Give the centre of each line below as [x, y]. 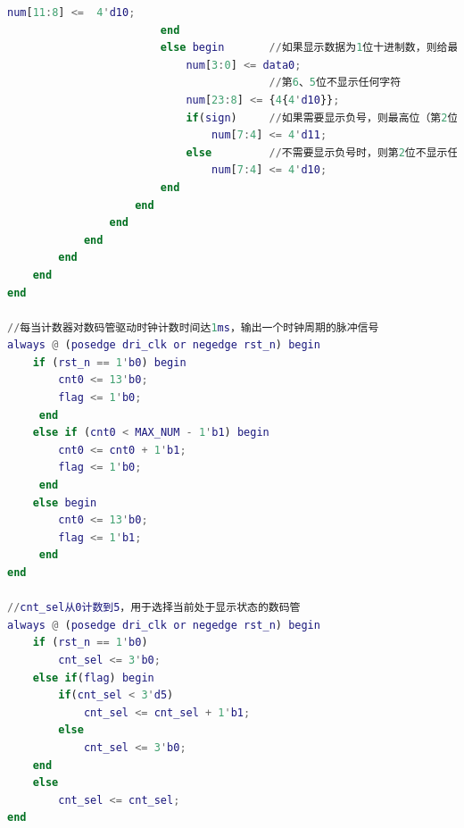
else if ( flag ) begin [93, 677]
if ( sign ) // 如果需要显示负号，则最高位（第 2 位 [322, 117]
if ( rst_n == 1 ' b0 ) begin [109, 362]
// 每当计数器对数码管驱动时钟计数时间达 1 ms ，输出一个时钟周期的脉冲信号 [193, 327]
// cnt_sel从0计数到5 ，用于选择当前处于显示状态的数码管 [154, 608]
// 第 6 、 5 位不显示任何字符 [335, 83]
